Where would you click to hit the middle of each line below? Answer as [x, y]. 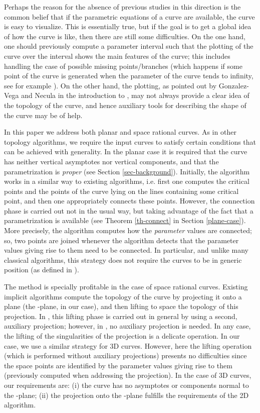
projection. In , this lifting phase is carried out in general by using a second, [121, 316]
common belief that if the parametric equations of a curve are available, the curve [129, 16]
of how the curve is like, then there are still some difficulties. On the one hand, [125, 36]
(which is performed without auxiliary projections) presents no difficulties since [125, 355]
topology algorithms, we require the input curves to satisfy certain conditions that [130, 141]
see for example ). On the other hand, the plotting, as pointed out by [110, 85]
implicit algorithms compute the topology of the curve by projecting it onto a [123, 296]
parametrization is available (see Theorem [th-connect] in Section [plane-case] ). [125, 220]
